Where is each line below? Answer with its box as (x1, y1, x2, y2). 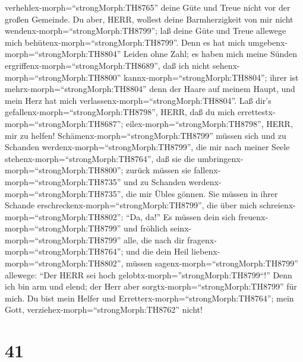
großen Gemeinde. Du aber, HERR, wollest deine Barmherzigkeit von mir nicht (5, 12, 293, 25)
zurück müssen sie (126, 164, 191, 176)
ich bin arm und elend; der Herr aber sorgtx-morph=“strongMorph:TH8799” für (5, 280, 297, 293)
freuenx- (238, 210, 269, 223)
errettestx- (238, 106, 276, 118)
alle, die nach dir (124, 233, 185, 246)
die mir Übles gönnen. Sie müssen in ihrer (126, 187, 278, 199)
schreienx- (259, 199, 296, 211)
